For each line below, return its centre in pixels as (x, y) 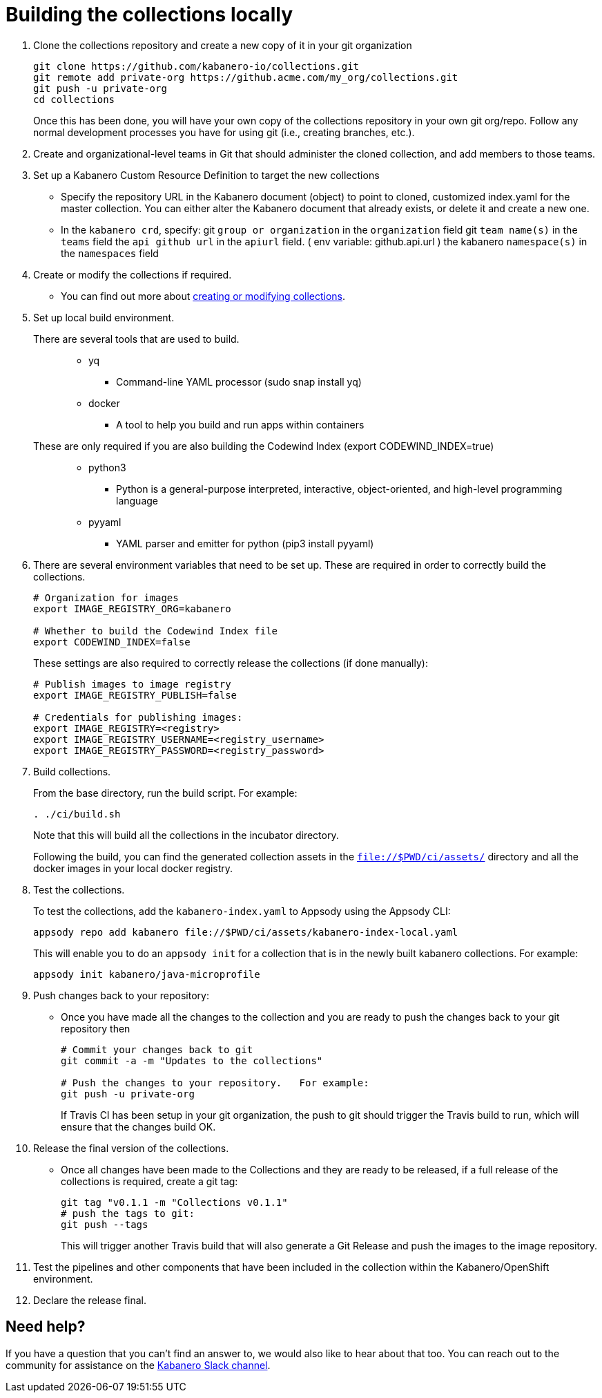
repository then (96, 1028)
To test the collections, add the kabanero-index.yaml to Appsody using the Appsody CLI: (242, 911)
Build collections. (72, 771)
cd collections (74, 99)
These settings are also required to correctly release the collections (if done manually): (231, 663)
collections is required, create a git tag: (149, 1181)
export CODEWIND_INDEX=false (112, 642)
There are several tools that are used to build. (136, 339)
